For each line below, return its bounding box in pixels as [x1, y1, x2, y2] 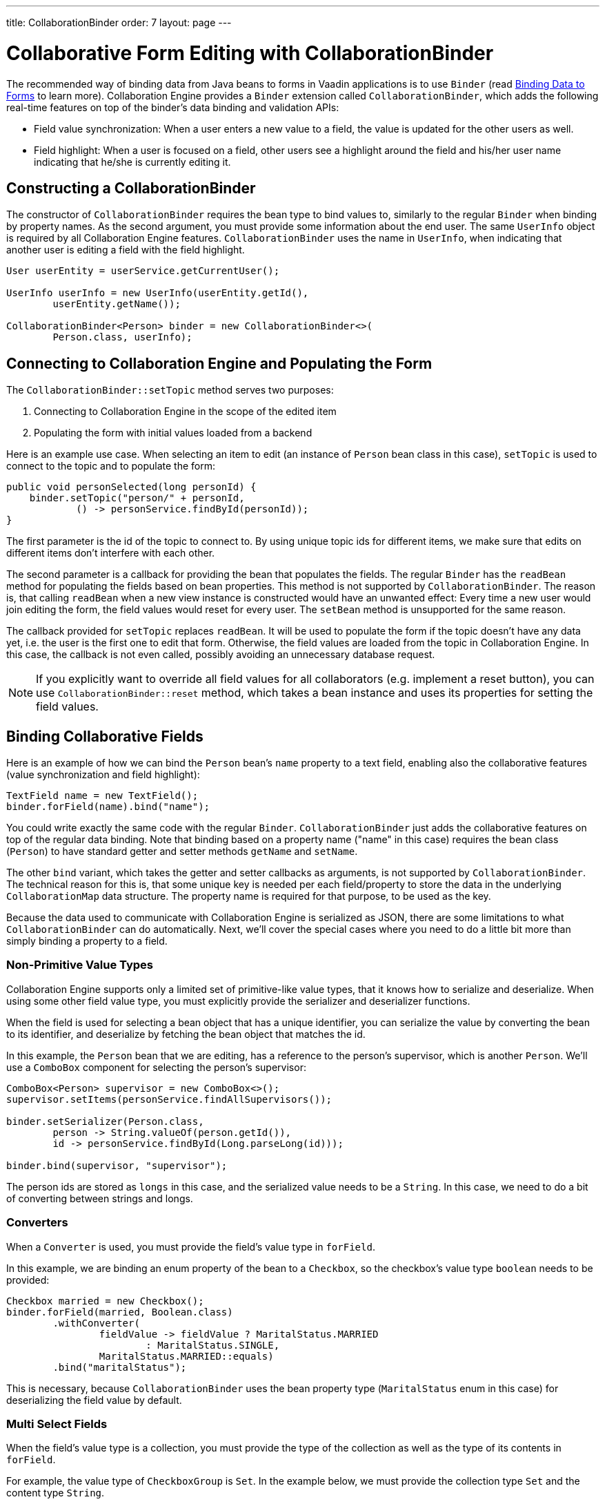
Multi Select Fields [6, 1416, 108, 1431]
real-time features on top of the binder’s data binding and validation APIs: [6, 101, 339, 113]
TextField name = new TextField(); [6, 790, 199, 802]
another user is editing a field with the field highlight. [6, 244, 245, 256]
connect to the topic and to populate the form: [6, 460, 216, 472]
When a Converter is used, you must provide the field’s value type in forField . [6, 1240, 375, 1253]
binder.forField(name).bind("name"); [6, 801, 210, 813]
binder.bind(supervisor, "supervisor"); [6, 1159, 228, 1171]
